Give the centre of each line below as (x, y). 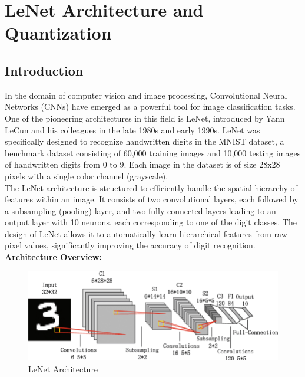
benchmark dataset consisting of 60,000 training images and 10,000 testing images (153, 153)
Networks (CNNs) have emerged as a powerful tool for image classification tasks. (150, 106)
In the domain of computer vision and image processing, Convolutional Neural (146, 95)
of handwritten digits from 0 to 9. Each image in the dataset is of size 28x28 (142, 164)
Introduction (44, 70)
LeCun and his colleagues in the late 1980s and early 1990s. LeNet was (132, 130)
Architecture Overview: (53, 257)
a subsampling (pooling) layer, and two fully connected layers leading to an (140, 210)
